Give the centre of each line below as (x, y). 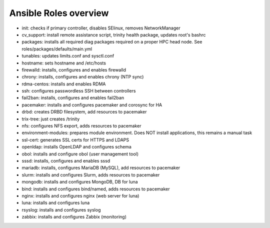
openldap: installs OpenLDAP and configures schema (77, 147)
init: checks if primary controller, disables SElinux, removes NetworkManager (101, 28)
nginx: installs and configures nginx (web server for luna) (80, 195)
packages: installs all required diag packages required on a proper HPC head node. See (112, 42)
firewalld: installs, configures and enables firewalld (74, 69)
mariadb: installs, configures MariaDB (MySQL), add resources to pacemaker (101, 168)
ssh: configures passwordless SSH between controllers (79, 91)
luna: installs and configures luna (56, 203)
